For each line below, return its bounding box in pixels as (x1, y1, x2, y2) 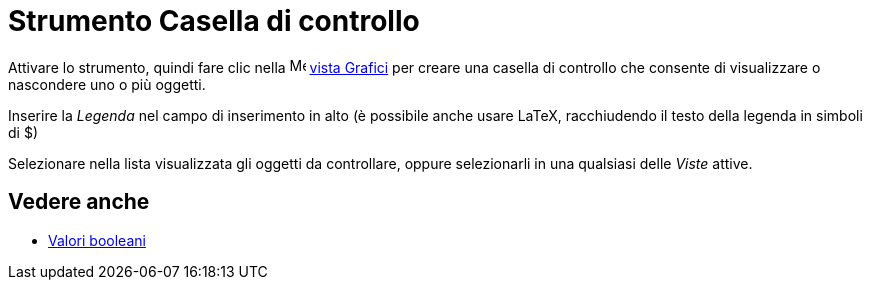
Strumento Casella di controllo (8, 4, 420, 38)
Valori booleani (48, 231, 146, 249)
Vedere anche (8, 189, 150, 215)
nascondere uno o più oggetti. (8, 75, 206, 93)
